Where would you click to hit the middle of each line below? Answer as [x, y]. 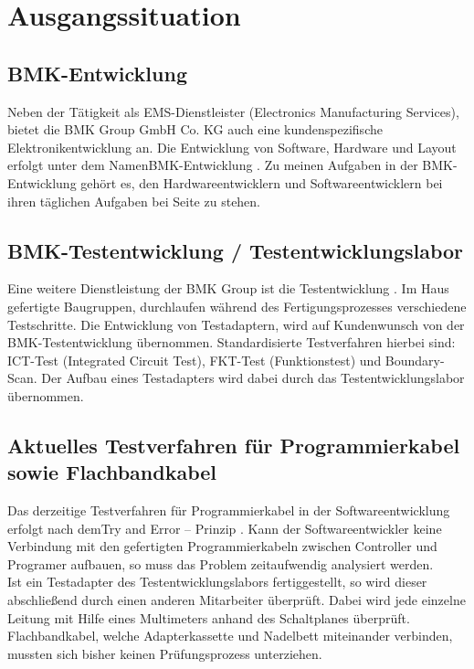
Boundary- [415, 360]
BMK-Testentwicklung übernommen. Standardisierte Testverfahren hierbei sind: [232, 342]
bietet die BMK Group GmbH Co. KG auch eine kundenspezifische [195, 129]
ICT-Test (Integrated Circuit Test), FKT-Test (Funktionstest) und [195, 360]
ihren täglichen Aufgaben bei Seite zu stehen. [134, 201]
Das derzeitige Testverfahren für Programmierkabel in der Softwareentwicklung [229, 510]
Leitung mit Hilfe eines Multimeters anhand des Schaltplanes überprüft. [209, 617]
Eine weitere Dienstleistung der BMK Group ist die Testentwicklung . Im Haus [228, 288]
